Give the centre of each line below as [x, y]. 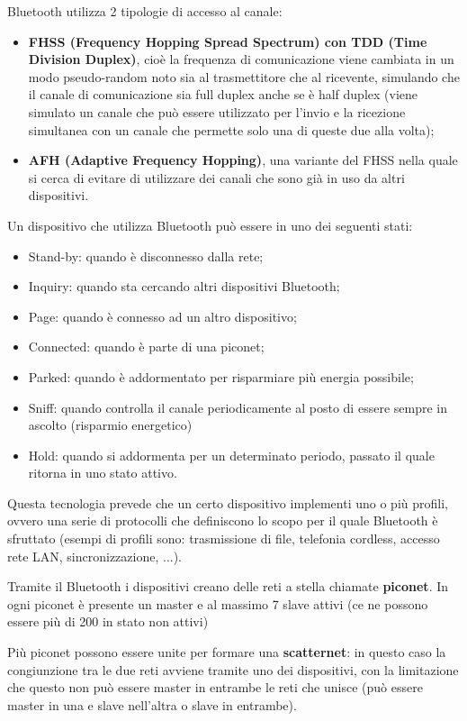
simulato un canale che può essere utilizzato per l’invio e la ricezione [217, 111]
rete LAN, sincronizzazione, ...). [95, 556]
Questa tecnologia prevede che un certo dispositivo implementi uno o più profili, [228, 502]
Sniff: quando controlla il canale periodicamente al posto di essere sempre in [238, 407]
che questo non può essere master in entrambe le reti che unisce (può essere [215, 687]
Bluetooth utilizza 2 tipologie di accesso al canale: [145, 11]
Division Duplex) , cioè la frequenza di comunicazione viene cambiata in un [241, 59]
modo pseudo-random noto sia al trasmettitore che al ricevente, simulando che [244, 76]
